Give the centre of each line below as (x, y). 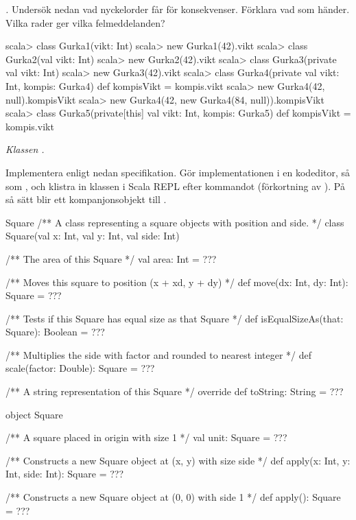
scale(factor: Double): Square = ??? (80, 368)
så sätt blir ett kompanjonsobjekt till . (86, 199)
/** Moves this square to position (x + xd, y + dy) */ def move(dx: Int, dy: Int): (177, 282)
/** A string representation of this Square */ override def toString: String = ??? (175, 391)
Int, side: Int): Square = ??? (65, 474)
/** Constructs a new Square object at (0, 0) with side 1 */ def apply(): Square (173, 497)
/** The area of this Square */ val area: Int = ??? (111, 258)
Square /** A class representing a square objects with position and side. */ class (175, 222)
